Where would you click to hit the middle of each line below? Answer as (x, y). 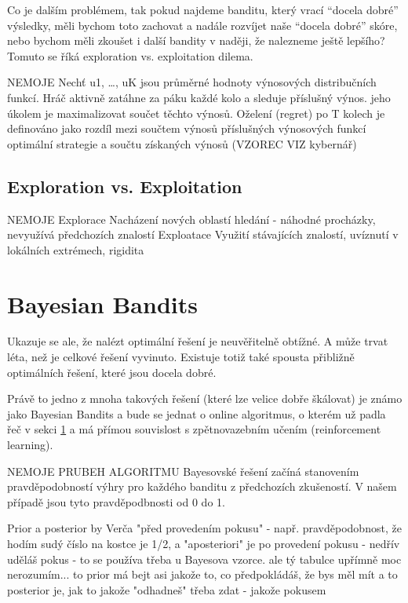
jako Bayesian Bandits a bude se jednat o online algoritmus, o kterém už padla (197, 413)
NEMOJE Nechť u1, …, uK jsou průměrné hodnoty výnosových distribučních (192, 82)
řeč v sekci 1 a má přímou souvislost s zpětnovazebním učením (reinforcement (194, 429)
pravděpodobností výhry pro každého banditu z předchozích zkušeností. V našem (202, 486)
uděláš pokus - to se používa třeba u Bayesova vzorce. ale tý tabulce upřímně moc (204, 559)
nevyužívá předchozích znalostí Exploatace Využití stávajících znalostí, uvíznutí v (203, 234)
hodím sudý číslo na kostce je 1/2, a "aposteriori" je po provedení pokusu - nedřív (204, 543)
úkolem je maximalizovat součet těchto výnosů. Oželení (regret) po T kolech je (196, 113)
